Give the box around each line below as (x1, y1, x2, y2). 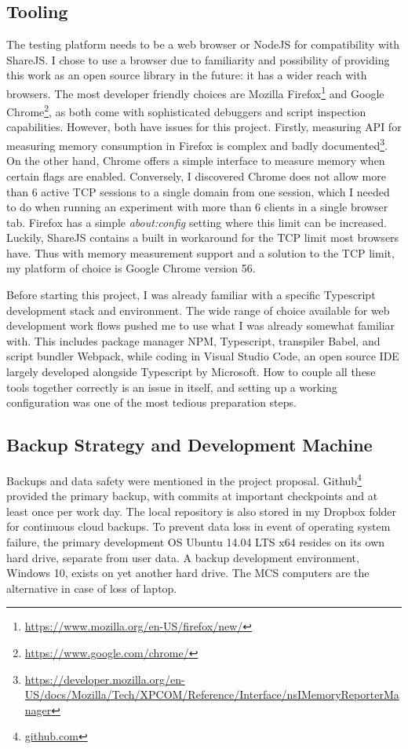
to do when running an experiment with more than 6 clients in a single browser (6, 199, 388, 215)
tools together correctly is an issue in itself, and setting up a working (6, 378, 337, 395)
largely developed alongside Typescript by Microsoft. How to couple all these (6, 364, 376, 380)
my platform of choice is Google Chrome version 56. (6, 260, 256, 276)
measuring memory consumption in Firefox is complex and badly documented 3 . (6, 135, 388, 153)
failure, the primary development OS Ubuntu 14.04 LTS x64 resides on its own (6, 534, 385, 550)
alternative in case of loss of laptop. (6, 579, 177, 596)
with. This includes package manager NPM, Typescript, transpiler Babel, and (6, 332, 381, 349)
